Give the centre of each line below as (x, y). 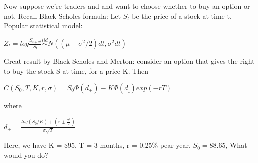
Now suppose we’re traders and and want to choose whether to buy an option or (127, 6)
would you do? (26, 154)
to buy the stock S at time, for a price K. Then (76, 71)
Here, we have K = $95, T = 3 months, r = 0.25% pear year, (97, 145)
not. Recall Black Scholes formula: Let (63, 16)
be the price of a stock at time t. (182, 16)
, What (236, 145)
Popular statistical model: (43, 26)
